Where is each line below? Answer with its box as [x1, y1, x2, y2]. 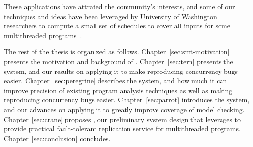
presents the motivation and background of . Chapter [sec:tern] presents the [4, 56, 233, 66]
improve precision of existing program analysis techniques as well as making [4, 85, 233, 95]
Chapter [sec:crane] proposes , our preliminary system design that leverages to [4, 114, 241, 124]
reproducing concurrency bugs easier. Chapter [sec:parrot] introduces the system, [4, 95, 250, 105]
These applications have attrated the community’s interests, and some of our [4, 1, 235, 11]
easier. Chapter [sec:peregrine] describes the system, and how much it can [4, 75, 227, 86]
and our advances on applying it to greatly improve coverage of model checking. [4, 104, 245, 114]
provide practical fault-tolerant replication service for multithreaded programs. [4, 123, 241, 134]
